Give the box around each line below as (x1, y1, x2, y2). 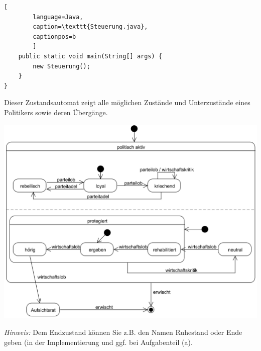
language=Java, (33, 13, 83, 21)
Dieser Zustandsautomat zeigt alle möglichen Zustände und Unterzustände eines (4, 97, 250, 108)
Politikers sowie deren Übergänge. (4, 107, 108, 117)
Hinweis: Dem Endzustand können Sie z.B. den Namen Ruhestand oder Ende (4, 327, 242, 337)
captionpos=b (33, 33, 76, 40)
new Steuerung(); (33, 62, 90, 70)
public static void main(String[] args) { (18, 52, 162, 60)
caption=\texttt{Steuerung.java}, (33, 23, 148, 31)
